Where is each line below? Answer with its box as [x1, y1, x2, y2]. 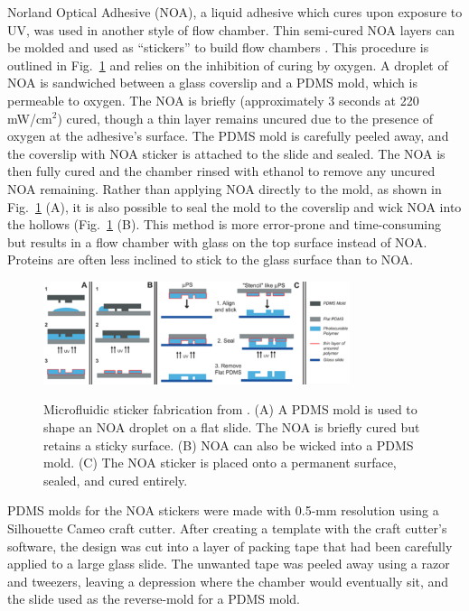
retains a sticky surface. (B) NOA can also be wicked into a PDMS [43, 435, 414, 454]
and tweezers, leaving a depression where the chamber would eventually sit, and [7, 571, 449, 590]
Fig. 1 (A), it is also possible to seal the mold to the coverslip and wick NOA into [7, 197, 462, 216]
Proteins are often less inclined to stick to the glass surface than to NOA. [7, 250, 414, 269]
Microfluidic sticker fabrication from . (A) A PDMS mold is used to [43, 400, 417, 419]
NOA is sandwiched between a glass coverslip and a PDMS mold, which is [7, 73, 417, 92]
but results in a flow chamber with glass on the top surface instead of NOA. [7, 232, 427, 251]
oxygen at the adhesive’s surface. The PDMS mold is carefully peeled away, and [7, 126, 449, 145]
